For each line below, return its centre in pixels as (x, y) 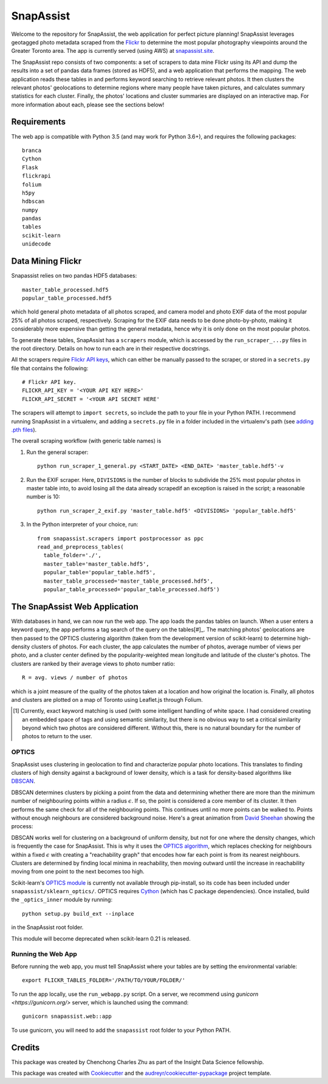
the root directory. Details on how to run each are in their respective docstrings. (111, 348)
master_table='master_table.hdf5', (97, 564)
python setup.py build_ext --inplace (78, 914)
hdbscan (33, 201)
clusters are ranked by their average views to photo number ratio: (93, 664)
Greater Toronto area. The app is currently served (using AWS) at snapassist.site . (113, 51)
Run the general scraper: (57, 452)
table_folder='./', (72, 555)
